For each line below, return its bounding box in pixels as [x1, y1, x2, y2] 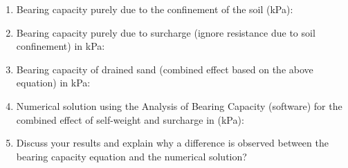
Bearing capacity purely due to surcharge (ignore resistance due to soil [16, 25, 315, 39]
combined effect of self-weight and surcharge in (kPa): [16, 112, 244, 127]
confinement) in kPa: [16, 39, 105, 53]
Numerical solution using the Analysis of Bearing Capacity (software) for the [16, 98, 342, 113]
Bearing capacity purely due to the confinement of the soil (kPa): [16, 2, 293, 16]
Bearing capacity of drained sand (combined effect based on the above [16, 62, 313, 76]
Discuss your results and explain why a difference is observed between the [16, 136, 329, 150]
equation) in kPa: [16, 75, 91, 90]
